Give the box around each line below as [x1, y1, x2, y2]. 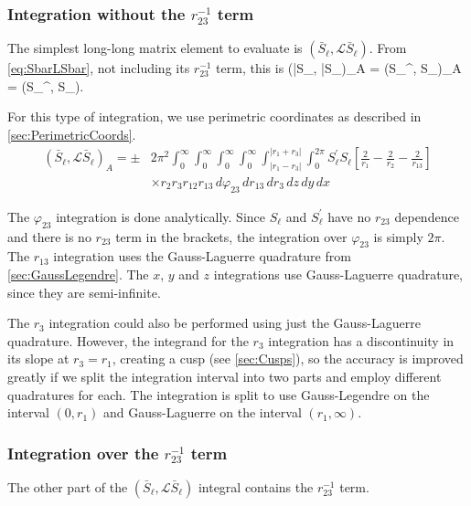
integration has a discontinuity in [268, 331, 455, 350]
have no [327, 206, 371, 226]
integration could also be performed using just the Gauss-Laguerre [48, 313, 421, 332]
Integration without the [7, 2, 186, 25]
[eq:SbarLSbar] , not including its [7, 58, 190, 78]
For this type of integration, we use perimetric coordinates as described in [7, 107, 422, 126]
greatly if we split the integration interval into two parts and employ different [7, 366, 442, 385]
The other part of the [7, 477, 128, 496]
